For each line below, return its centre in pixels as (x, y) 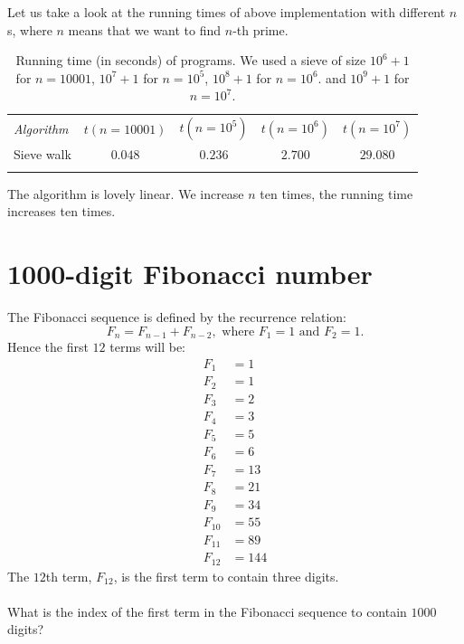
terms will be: (147, 347)
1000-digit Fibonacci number (190, 274)
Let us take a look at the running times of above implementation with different (227, 12)
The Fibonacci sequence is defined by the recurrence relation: (177, 317)
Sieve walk (43, 154)
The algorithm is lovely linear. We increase (126, 193)
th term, (69, 576)
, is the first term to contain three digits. (226, 576)
